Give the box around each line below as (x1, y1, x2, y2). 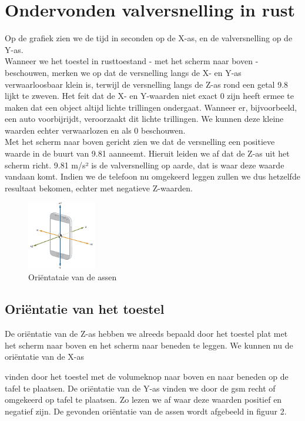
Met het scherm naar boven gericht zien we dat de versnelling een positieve (5, 135, 275, 148)
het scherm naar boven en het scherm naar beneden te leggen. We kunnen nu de (5, 339, 293, 351)
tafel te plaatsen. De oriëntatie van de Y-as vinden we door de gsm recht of (5, 382, 276, 394)
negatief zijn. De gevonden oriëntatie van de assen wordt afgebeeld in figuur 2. (5, 405, 287, 417)
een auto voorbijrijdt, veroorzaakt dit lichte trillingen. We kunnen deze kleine (5, 112, 284, 125)
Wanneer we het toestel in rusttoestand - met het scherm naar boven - (5, 55, 259, 67)
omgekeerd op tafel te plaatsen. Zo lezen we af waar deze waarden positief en (5, 393, 282, 406)
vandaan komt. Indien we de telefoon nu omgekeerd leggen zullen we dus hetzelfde (5, 170, 300, 183)
